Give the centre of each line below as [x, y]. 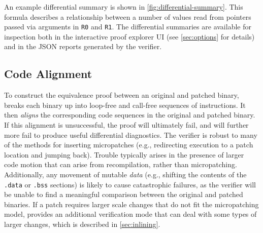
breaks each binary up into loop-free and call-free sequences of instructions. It [125, 105]
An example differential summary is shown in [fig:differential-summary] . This [124, 7]
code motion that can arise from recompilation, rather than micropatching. [121, 164]
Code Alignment [48, 74]
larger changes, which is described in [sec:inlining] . [82, 224]
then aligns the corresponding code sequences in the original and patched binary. [130, 115]
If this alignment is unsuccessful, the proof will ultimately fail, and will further [126, 125]
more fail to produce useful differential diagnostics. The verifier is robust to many [131, 134]
